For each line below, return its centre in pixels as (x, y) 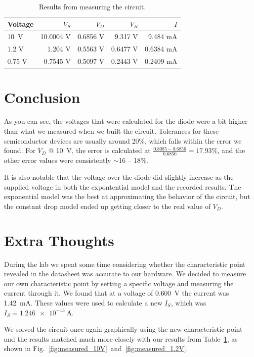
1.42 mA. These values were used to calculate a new (83, 302)
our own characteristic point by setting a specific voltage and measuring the (119, 283)
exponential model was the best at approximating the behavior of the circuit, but (127, 196)
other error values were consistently (58, 160)
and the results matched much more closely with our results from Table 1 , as (121, 338)
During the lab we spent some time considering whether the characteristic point (125, 264)
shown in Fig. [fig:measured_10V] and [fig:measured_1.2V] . (96, 348)
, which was (188, 302)
